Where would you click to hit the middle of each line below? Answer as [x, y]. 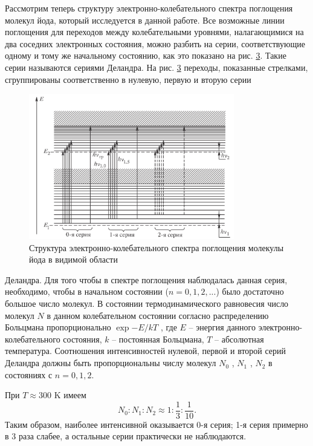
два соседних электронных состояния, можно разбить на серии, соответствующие [155, 43]
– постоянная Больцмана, [158, 339]
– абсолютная [239, 339]
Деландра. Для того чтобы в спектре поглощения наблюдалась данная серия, [146, 279]
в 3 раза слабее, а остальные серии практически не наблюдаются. [126, 436]
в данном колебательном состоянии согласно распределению [158, 315]
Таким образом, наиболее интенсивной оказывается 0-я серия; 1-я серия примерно [156, 424]
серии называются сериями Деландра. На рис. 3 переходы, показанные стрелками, [156, 67]
